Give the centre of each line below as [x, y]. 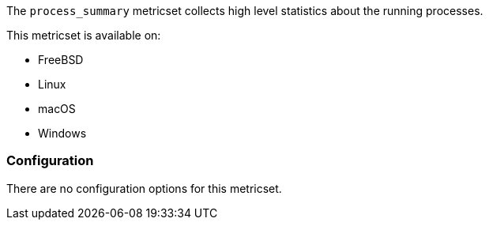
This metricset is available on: [84, 35]
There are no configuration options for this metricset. [144, 188]
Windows [62, 133]
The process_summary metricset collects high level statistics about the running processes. [245, 11]
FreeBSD [61, 60]
